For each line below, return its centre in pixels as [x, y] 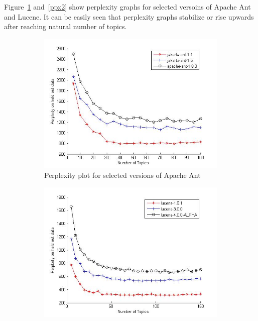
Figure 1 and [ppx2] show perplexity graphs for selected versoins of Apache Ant [127, 7]
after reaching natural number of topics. [66, 26]
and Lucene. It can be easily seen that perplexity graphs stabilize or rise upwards [129, 16]
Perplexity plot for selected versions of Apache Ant [122, 175]
